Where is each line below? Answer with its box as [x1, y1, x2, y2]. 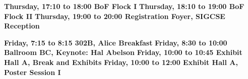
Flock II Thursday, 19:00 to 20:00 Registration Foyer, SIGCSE [4, 10, 225, 21]
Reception [4, 20, 40, 31]
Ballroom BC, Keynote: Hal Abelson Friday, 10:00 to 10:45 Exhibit [4, 47, 242, 57]
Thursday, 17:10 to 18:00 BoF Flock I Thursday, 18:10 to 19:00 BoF [4, 1, 244, 11]
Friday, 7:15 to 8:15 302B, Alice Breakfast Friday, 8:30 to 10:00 [4, 37, 227, 47]
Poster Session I [4, 66, 61, 77]
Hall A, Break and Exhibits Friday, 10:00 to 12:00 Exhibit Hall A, [4, 56, 238, 67]
